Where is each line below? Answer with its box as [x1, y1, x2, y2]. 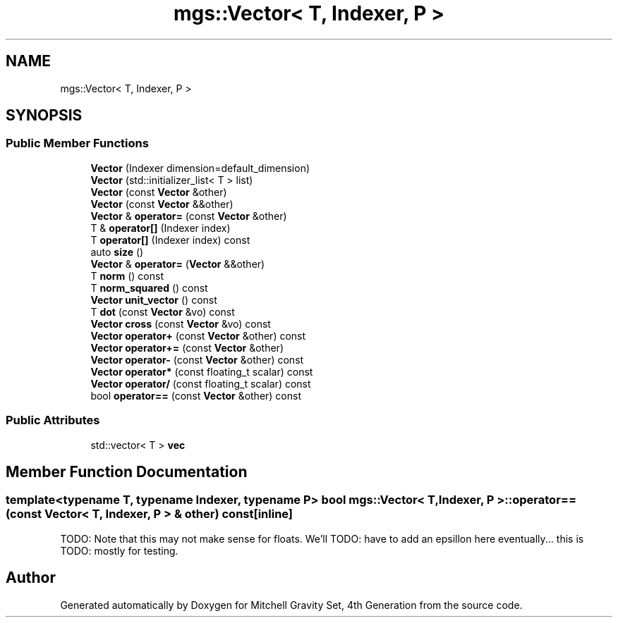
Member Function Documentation [6, 462, 248, 481]
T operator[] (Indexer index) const [90, 233, 250, 246]
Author [6, 569, 56, 587]
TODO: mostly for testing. [60, 544, 178, 557]
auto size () [90, 245, 144, 258]
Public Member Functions [6, 136, 149, 151]
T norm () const [90, 269, 164, 282]
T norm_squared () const [90, 281, 208, 294]
